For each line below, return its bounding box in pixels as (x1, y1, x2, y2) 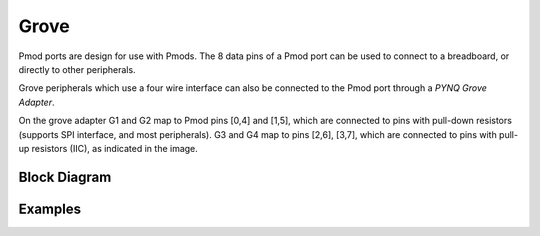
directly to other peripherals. (18, 63, 136, 75)
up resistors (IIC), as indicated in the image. (18, 142, 199, 154)
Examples (18, 200, 82, 217)
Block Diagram (18, 168, 112, 185)
